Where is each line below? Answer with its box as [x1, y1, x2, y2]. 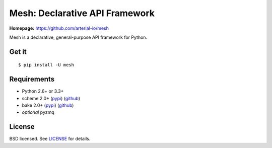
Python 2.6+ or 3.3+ [22, 88, 64, 94]
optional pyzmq [22, 109, 55, 115]
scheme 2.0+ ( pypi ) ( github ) [22, 95, 81, 101]
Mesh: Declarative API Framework [9, 8, 155, 19]
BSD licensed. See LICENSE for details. [9, 136, 91, 142]
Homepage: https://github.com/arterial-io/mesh [9, 25, 109, 31]
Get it [9, 47, 27, 56]
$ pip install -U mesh [18, 62, 75, 68]
